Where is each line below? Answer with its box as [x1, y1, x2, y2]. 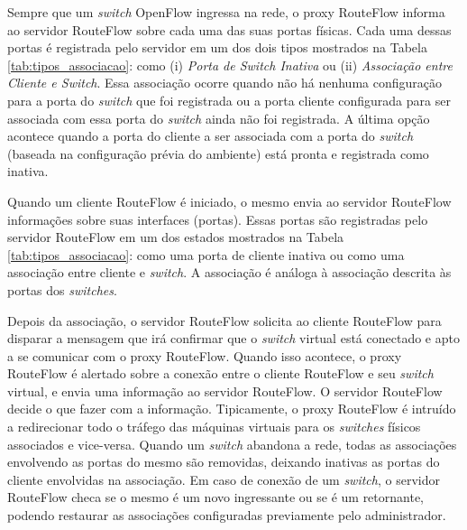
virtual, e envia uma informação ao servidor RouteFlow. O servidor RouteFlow [7, 381, 443, 400]
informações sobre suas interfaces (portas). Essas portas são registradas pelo [7, 209, 428, 228]
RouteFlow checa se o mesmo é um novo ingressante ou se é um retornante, [7, 488, 424, 507]
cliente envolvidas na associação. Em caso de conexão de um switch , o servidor [7, 470, 440, 488]
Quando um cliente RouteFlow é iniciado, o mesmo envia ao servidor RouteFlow [7, 191, 452, 210]
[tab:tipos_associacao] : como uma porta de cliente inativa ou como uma [7, 245, 405, 264]
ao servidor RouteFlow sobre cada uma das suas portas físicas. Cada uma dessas [7, 20, 452, 39]
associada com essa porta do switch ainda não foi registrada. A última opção [7, 108, 430, 127]
